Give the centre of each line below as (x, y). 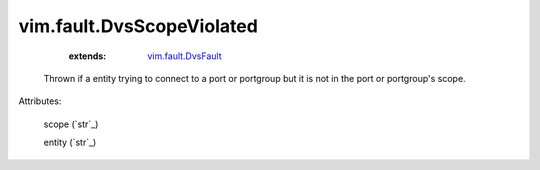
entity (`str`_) (70, 142)
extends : (87, 56)
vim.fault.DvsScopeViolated (138, 26)
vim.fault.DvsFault (184, 56)
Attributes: (40, 101)
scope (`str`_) (71, 124)
